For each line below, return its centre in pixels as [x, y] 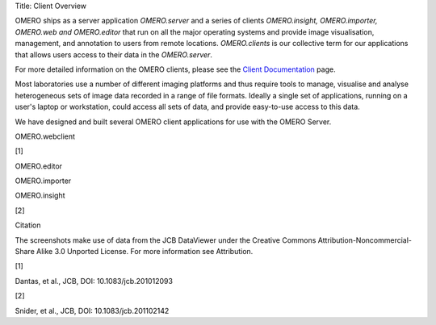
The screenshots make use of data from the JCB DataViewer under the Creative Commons [166, 240]
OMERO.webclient [45, 136]
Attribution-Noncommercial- [365, 240]
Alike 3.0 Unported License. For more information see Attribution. [145, 252]
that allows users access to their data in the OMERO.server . [114, 54]
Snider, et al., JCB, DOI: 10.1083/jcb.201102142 [92, 310]
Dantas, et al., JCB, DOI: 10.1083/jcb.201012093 [94, 281]
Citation [28, 225]
